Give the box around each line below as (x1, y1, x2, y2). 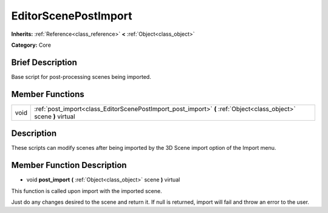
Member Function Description (11, 160, 127, 171)
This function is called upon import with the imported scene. (11, 187, 162, 194)
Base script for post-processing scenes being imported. (11, 73, 151, 80)
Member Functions (11, 89, 84, 100)
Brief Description (11, 57, 77, 67)
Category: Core (11, 41, 52, 49)
